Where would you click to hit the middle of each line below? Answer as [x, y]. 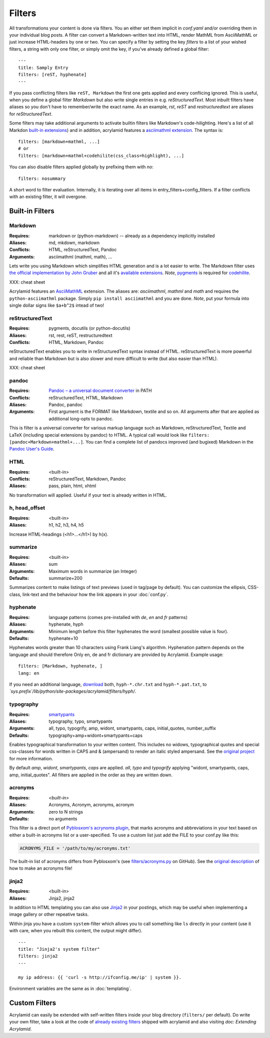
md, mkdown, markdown [74, 243]
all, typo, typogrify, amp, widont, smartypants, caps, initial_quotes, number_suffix [132, 728]
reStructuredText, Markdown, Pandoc [87, 479]
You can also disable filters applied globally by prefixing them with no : [81, 167]
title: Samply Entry [43, 67]
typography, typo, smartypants [80, 721]
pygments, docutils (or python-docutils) [89, 328]
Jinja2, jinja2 [62, 898]
